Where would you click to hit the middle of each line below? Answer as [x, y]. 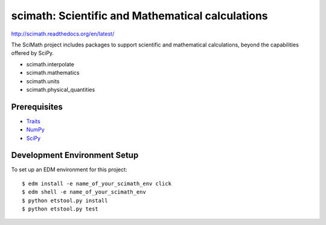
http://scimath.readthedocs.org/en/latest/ [63, 34]
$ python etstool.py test [60, 209]
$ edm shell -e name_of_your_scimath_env [84, 192]
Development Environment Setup [75, 155]
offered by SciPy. [33, 53]
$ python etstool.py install [65, 200]
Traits [33, 121]
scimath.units [43, 81]
